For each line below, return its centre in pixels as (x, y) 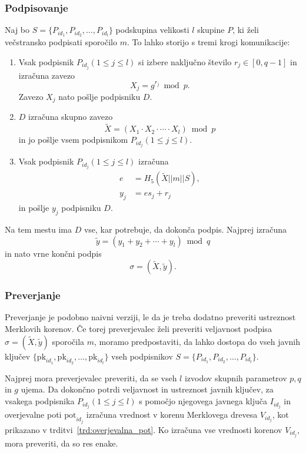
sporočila (68, 341)
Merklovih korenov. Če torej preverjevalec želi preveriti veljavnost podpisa (138, 329)
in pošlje (34, 208)
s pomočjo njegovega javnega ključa (203, 401)
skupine (211, 30)
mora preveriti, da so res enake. (61, 443)
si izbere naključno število (185, 61)
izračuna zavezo (47, 75)
